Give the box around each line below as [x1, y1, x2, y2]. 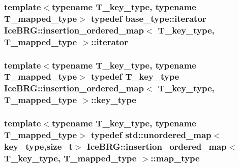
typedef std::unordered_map [91, 128, 212, 141]
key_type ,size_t [4, 140, 73, 152]
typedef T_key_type [91, 70, 180, 83]
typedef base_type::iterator [91, 12, 206, 24]
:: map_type [151, 151, 200, 164]
